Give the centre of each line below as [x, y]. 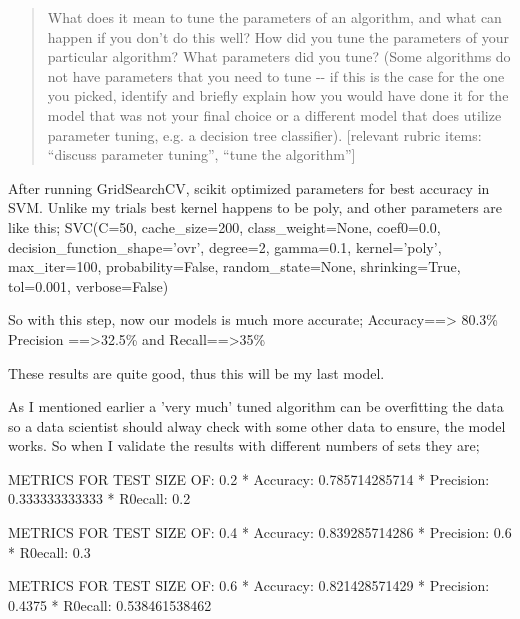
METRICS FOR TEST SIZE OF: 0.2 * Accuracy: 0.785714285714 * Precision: [249, 478]
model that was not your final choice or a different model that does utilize [274, 114]
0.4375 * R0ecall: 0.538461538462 [110, 604]
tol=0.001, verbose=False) [88, 285]
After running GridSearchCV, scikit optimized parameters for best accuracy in [249, 187]
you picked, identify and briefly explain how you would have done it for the [278, 95]
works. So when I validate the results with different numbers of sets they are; [244, 445]
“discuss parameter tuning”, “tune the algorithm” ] [201, 154]
